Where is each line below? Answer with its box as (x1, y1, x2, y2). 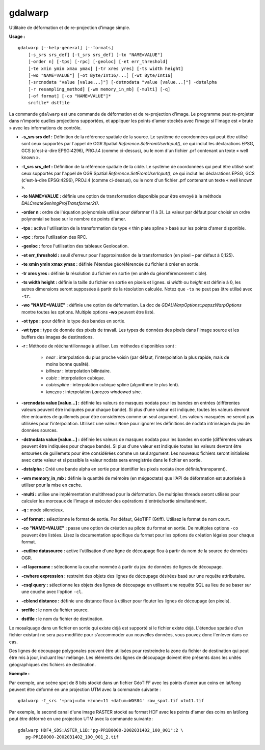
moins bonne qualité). (46, 361, 90, 367)
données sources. (21, 427, 58, 433)
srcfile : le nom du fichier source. (21, 607, 89, 613)
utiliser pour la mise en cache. (21, 482, 82, 488)
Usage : (9, 33, 26, 39)
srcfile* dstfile (27, 100, 70, 106)
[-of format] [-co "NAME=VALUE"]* (27, 94, 111, 99)
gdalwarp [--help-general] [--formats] (18, 45, 114, 51)
